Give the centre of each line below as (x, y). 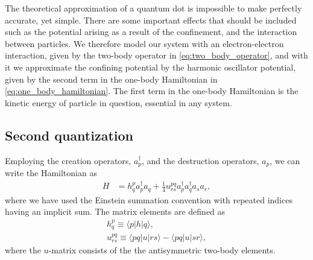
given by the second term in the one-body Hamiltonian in (111, 79)
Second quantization (69, 135)
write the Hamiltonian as (51, 173)
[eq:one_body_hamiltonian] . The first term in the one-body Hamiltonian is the (152, 91)
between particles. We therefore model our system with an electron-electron (144, 43)
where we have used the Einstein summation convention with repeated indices (149, 199)
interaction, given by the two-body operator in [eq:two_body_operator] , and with (156, 55)
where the (23, 250)
